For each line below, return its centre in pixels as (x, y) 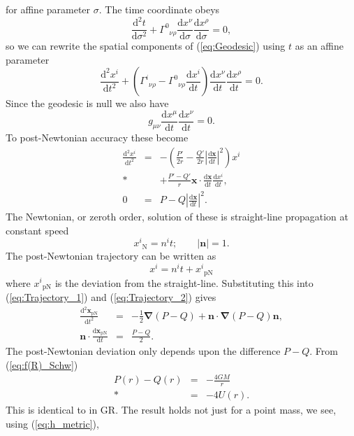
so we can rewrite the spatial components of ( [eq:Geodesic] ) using (146, 46)
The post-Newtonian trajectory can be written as (111, 256)
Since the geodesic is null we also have (87, 103)
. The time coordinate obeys (159, 9)
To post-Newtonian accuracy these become (97, 138)
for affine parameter (48, 9)
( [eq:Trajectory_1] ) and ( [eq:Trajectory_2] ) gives (111, 297)
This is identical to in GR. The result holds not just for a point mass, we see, (171, 409)
